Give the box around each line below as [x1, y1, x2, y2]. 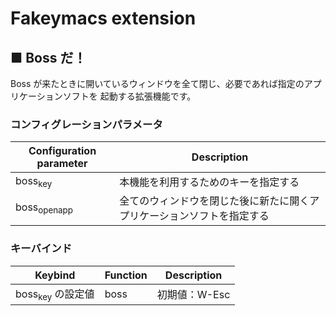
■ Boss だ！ [10, 49, 87, 66]
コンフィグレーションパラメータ [10, 117, 163, 131]
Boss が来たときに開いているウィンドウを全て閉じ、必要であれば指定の [10, 78, 305, 89]
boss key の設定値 [15, 287, 95, 302]
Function [104, 268, 148, 282]
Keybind [34, 268, 76, 282]
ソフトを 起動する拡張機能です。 [62, 90, 197, 102]
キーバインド [10, 242, 72, 256]
